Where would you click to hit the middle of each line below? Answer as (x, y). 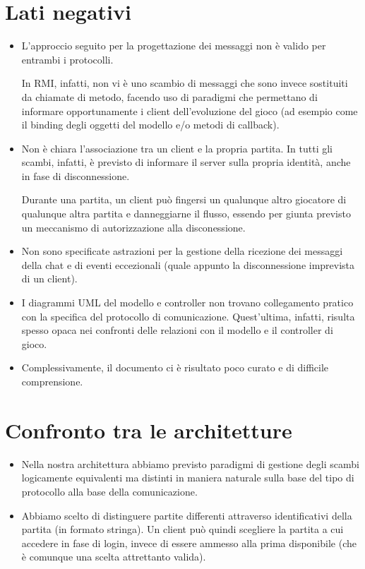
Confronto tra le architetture (149, 430)
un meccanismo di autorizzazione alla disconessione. (133, 227)
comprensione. (52, 381)
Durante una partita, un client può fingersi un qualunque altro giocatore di (184, 199)
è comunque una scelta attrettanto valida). (114, 557)
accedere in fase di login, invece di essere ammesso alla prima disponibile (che (189, 543)
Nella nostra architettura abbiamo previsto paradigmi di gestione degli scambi (190, 463)
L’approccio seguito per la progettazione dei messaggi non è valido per (174, 46)
